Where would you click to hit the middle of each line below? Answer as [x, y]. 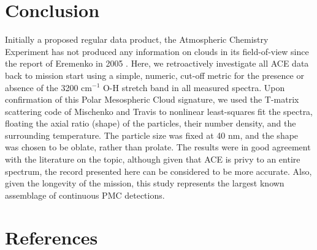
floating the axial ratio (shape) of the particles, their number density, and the [151, 123]
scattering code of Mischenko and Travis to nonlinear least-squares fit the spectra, [159, 111]
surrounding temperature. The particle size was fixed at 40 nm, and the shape [152, 135]
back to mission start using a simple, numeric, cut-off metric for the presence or [155, 75]
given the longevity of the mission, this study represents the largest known [145, 183]
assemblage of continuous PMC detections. [85, 195]
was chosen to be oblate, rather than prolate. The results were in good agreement [158, 147]
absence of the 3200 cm [48, 87]
